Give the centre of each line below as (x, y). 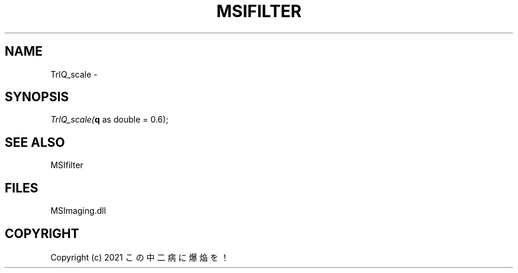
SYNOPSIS (37, 97)
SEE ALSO (35, 142)
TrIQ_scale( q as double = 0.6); (109, 120)
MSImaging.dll (78, 211)
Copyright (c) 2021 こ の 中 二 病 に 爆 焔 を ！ (140, 257)
